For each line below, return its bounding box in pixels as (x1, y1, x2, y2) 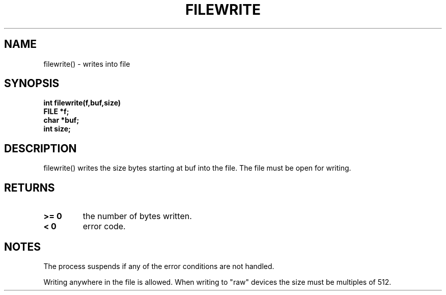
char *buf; (43, 116, 79, 125)
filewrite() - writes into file (43, 59, 130, 68)
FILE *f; (43, 107, 69, 116)
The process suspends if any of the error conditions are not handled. (43, 261, 274, 271)
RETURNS (4, 181, 55, 194)
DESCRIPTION (4, 142, 77, 155)
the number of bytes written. (82, 211, 192, 222)
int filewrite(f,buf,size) (43, 98, 121, 108)
